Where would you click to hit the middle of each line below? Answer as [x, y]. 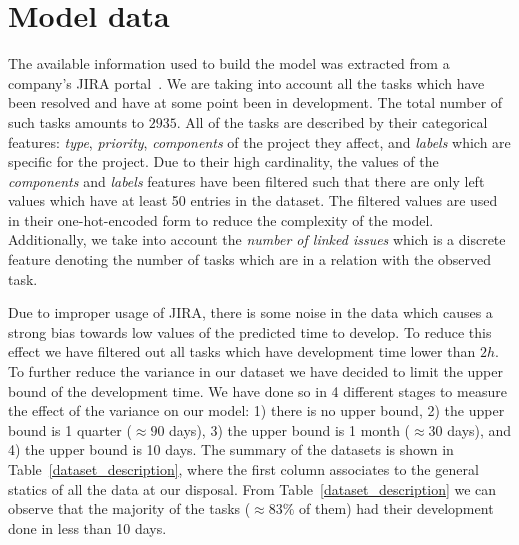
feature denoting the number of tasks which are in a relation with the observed [250, 259]
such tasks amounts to [76, 121]
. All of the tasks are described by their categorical [332, 121]
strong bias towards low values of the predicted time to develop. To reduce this [250, 331]
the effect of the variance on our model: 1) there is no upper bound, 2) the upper [256, 410]
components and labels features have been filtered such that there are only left [246, 180]
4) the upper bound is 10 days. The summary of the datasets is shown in [231, 449]
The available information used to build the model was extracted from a [229, 63]
